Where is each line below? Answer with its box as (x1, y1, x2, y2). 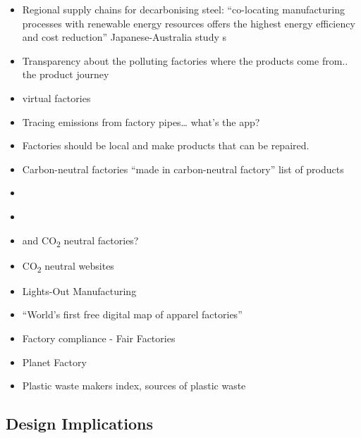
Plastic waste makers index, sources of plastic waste (22, 378, 246, 393)
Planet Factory (22, 354, 87, 369)
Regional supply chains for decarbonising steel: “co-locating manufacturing (22, 2, 345, 16)
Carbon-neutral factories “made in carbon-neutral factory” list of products (22, 161, 344, 176)
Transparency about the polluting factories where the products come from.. (22, 53, 348, 68)
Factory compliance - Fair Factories (22, 330, 176, 345)
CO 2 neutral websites (22, 258, 114, 275)
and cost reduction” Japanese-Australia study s (22, 30, 227, 44)
